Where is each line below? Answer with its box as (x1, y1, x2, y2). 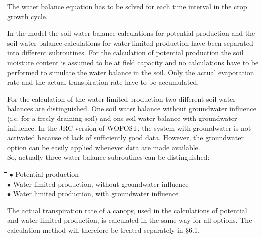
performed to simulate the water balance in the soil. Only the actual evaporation (7, 67, 254, 77)
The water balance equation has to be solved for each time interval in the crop (7, 1, 247, 11)
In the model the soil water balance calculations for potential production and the (7, 28, 255, 38)
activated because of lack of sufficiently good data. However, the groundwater (7, 132, 244, 143)
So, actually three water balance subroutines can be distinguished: (7, 152, 210, 162)
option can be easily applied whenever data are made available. (7, 142, 200, 152)
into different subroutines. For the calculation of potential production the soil (7, 47, 244, 58)
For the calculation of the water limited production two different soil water (7, 93, 236, 104)
